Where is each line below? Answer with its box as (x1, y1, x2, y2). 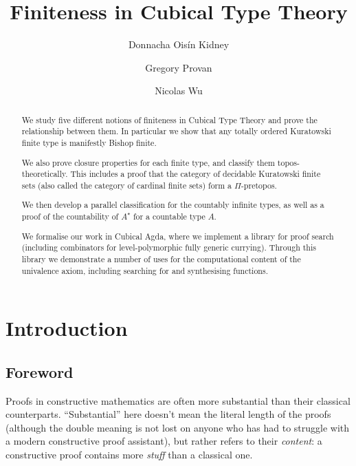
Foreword (5, 361, 74, 382)
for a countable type (133, 211, 205, 222)
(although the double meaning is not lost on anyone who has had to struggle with (5, 420, 350, 434)
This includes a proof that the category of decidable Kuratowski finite (70, 168, 321, 180)
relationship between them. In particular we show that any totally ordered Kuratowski (21, 125, 331, 137)
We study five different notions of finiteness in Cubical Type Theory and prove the (21, 114, 318, 125)
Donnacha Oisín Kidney (128, 37, 230, 52)
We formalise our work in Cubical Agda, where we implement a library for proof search (21, 230, 334, 242)
